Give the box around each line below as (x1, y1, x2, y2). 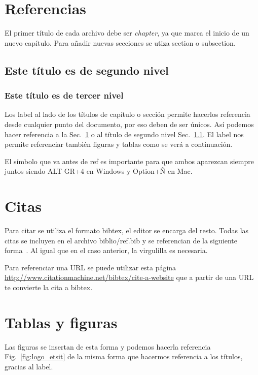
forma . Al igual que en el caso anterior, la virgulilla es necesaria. (5, 245, 208, 256)
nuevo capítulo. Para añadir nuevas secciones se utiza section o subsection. (5, 37, 236, 48)
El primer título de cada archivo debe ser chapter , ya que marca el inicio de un (5, 27, 249, 38)
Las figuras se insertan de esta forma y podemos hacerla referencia (5, 341, 211, 352)
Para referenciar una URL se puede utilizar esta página (5, 262, 176, 272)
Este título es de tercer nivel (5, 89, 124, 102)
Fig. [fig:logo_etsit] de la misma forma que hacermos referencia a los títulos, (5, 351, 243, 362)
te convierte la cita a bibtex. (5, 282, 93, 292)
